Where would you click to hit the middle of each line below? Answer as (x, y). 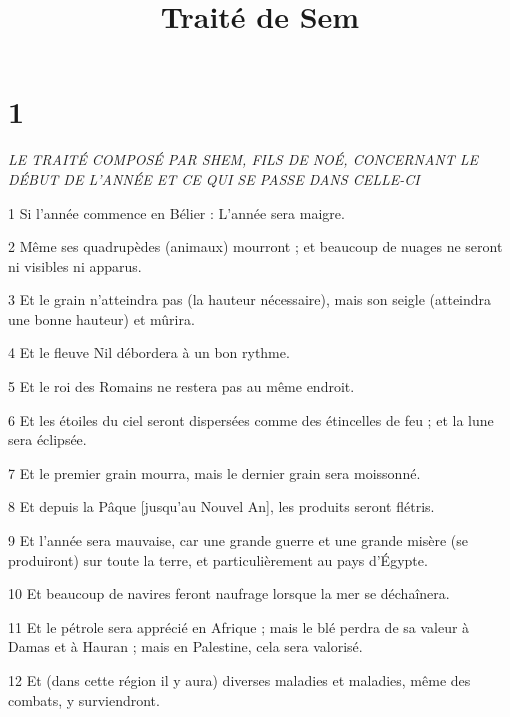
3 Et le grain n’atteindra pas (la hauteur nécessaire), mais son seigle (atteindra (250, 299)
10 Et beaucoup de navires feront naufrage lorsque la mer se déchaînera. (229, 593)
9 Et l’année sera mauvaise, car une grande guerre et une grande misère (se (238, 540)
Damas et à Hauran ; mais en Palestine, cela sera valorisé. (185, 646)
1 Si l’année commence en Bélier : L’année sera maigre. (176, 212)
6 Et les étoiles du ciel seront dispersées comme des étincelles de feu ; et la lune (251, 419)
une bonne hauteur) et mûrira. (101, 318)
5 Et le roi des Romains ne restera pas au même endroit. (181, 386)
